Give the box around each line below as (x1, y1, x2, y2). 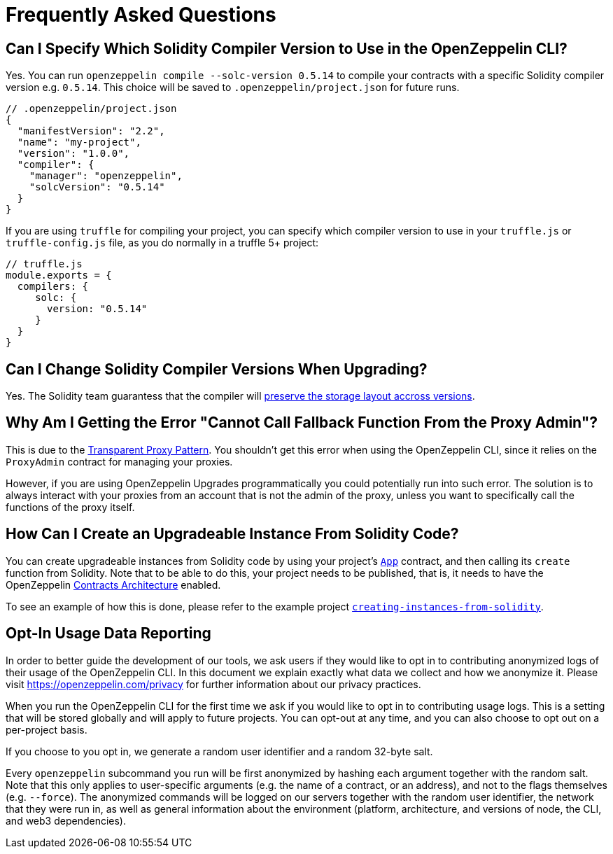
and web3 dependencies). (6, 814, 126, 827)
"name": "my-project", (17, 136, 141, 148)
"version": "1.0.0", (17, 148, 130, 160)
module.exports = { (6, 269, 112, 281)
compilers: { (17, 281, 89, 293)
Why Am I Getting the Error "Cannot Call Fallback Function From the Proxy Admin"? (6, 414, 598, 432)
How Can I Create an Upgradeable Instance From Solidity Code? (6, 525, 459, 543)
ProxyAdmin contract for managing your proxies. (6, 455, 233, 468)
